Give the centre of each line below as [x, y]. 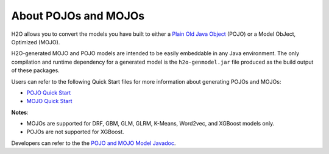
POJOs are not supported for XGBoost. [75, 132]
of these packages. [36, 70]
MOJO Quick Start [49, 101]
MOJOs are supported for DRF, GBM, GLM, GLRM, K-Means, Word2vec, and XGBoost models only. [150, 124]
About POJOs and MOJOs [78, 16]
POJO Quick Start [49, 92]
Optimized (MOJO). [36, 42]
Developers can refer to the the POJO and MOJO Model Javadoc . [94, 143]
